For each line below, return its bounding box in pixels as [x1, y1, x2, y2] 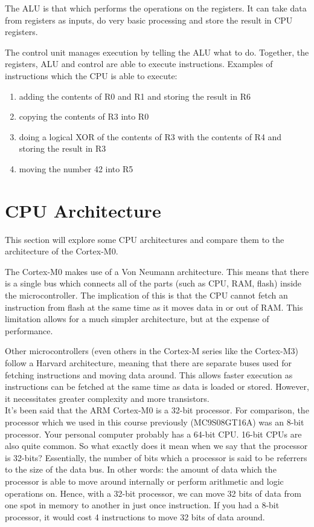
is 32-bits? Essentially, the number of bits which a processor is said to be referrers [5, 451, 307, 464]
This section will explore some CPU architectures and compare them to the [5, 233, 284, 245]
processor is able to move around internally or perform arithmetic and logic [5, 474, 284, 487]
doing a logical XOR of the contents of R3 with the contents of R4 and [19, 130, 282, 143]
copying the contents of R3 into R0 [19, 110, 149, 123]
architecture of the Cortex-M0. [5, 245, 118, 257]
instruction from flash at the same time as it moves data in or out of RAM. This [5, 300, 303, 313]
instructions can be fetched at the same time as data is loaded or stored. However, [5, 380, 309, 393]
